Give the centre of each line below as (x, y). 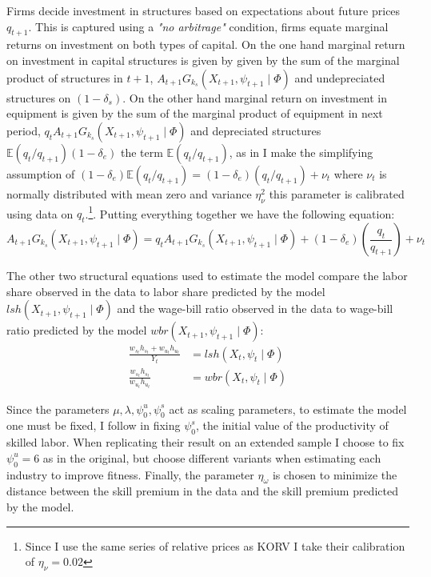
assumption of (41, 173)
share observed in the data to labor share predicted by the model (166, 291)
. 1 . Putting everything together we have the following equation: (240, 212)
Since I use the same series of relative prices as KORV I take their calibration (215, 545)
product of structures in (65, 77)
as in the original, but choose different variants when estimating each (212, 457)
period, (24, 130)
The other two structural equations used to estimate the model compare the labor (207, 276)
